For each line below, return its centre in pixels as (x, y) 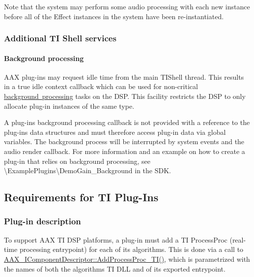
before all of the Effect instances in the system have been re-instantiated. (114, 16)
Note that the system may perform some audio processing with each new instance (127, 6)
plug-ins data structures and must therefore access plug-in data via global (115, 132)
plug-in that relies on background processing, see (77, 161)
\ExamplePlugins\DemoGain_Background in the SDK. (87, 170)
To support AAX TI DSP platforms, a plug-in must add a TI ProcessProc (116, 239)
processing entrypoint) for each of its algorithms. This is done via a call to (131, 249)
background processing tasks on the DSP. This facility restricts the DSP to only (125, 96)
